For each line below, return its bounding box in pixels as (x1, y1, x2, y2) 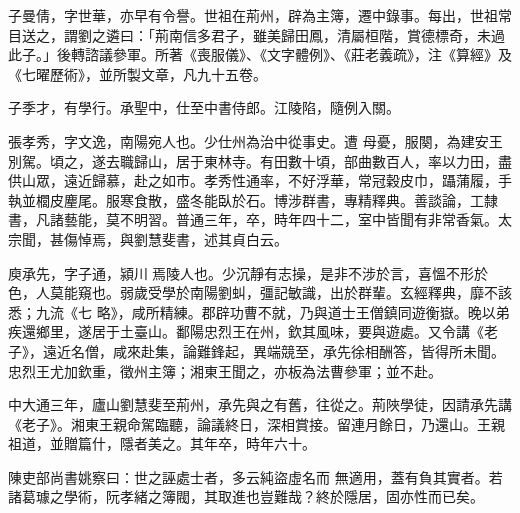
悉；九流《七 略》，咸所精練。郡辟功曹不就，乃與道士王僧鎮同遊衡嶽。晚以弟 (8, 301, 510, 322)
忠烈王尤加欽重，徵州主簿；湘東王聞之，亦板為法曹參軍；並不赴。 (8, 360, 442, 381)
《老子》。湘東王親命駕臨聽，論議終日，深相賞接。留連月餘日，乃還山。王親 (8, 413, 505, 434)
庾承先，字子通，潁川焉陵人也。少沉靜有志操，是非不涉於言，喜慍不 (8, 262, 460, 283)
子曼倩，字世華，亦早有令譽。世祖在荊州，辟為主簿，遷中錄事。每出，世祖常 (8, 5, 512, 25)
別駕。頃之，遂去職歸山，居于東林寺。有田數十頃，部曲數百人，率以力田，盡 (8, 150, 512, 171)
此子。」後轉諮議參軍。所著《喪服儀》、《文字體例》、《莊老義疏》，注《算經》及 (8, 44, 512, 65)
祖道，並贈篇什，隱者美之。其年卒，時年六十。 (8, 433, 316, 454)
